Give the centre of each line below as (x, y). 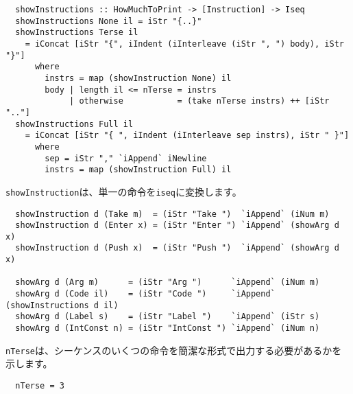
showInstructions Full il (74, 124)
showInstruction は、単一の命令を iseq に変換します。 (124, 191)
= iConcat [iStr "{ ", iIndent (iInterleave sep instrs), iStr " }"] (187, 136)
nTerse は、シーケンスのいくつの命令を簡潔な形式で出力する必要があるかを (174, 350)
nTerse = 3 (40, 385)
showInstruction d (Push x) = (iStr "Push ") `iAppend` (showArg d (177, 248)
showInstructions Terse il (77, 33)
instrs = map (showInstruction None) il (138, 78)
